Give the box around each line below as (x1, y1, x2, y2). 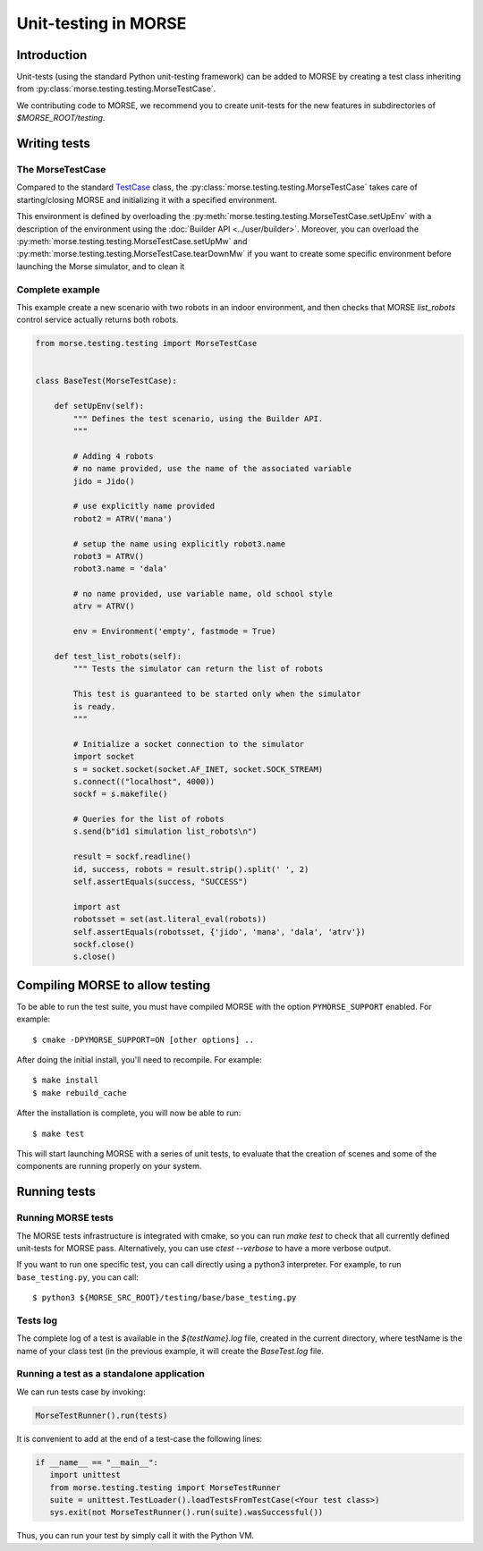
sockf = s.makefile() (72, 789, 168, 800)
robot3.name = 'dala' (72, 564, 168, 574)
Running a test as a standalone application (16, 1368, 205, 1380)
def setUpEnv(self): (54, 401, 145, 411)
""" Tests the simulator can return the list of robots (72, 664, 324, 674)
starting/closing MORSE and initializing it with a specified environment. (16, 194, 277, 205)
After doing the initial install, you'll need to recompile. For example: (16, 1055, 263, 1065)
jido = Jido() (72, 476, 135, 487)
